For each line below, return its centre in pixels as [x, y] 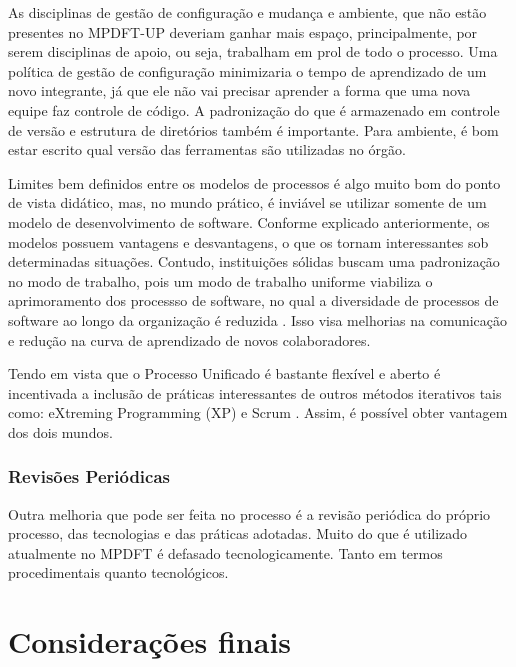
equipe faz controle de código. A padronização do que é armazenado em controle [254, 109]
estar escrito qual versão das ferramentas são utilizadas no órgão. [207, 149]
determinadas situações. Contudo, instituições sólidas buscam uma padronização [254, 261]
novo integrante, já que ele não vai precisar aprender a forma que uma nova [239, 90]
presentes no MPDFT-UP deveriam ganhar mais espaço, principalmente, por [243, 31]
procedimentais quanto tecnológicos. [118, 572]
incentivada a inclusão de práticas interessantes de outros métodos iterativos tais [255, 392]
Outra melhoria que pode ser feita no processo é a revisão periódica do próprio [249, 513]
